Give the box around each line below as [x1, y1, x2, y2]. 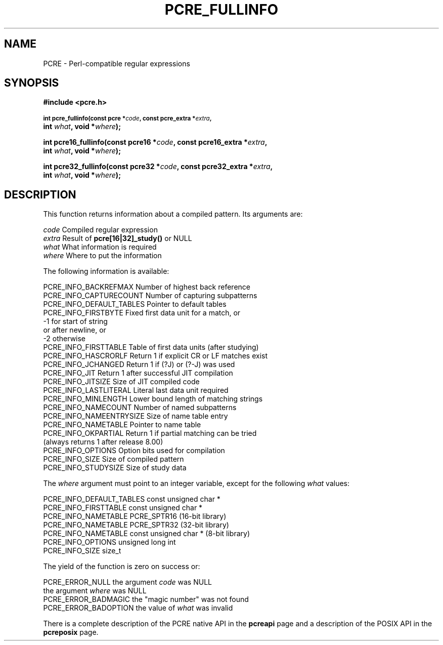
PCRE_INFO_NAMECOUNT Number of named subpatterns [43, 403, 237, 412]
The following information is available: [43, 267, 169, 276]
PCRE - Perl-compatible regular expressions [43, 59, 190, 68]
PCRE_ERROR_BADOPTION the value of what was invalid [43, 603, 233, 613]
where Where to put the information [43, 251, 162, 260]
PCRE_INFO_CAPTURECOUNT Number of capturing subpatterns [43, 291, 257, 300]
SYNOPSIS [4, 76, 59, 90]
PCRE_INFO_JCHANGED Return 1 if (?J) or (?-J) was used [43, 360, 235, 369]
